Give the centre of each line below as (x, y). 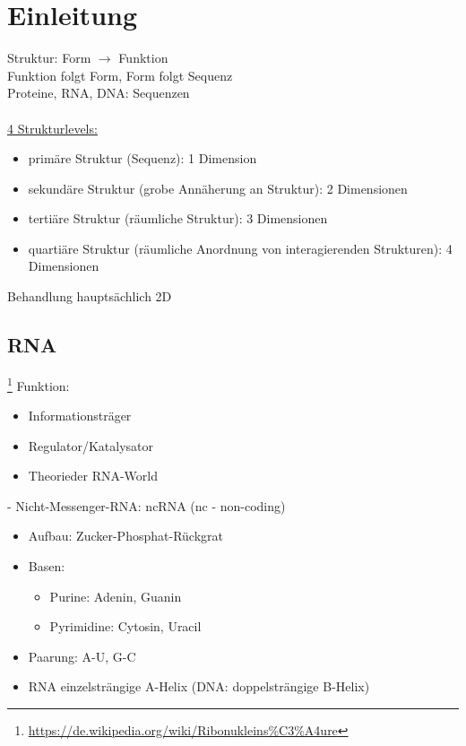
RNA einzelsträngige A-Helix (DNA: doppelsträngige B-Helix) (199, 686)
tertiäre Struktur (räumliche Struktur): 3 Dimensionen (178, 218)
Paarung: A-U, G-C (82, 656)
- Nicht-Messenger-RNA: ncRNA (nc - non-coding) (147, 505)
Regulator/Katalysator (91, 445)
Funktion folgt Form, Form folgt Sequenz (120, 75)
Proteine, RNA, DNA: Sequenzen (99, 93)
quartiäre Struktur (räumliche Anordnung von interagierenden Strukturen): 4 (240, 248)
